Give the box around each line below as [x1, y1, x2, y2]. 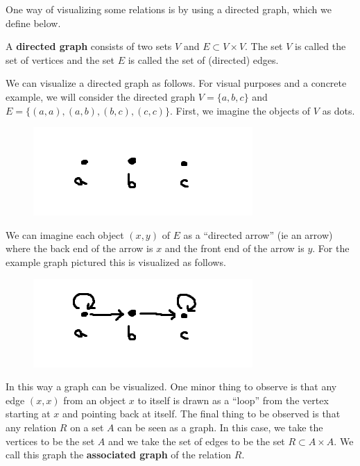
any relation [6, 419, 57, 434]
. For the [312, 241, 350, 256]
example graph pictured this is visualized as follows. [6, 254, 226, 269]
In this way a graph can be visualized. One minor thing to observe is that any [6, 379, 337, 394]
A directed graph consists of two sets [6, 39, 172, 53]
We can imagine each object [6, 227, 124, 242]
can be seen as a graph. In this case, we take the [117, 419, 323, 434]
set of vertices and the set [6, 52, 114, 67]
